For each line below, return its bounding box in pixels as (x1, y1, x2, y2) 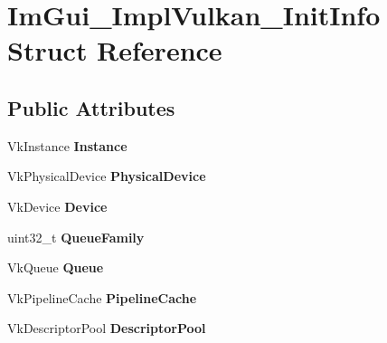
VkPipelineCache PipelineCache (7, 288, 197, 307)
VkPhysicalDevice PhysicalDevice (7, 167, 206, 186)
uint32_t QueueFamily (7, 227, 145, 246)
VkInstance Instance (7, 136, 127, 155)
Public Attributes (7, 93, 175, 121)
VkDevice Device (7, 196, 108, 215)
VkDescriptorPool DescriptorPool (7, 319, 206, 338)
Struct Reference (7, 32, 222, 69)
